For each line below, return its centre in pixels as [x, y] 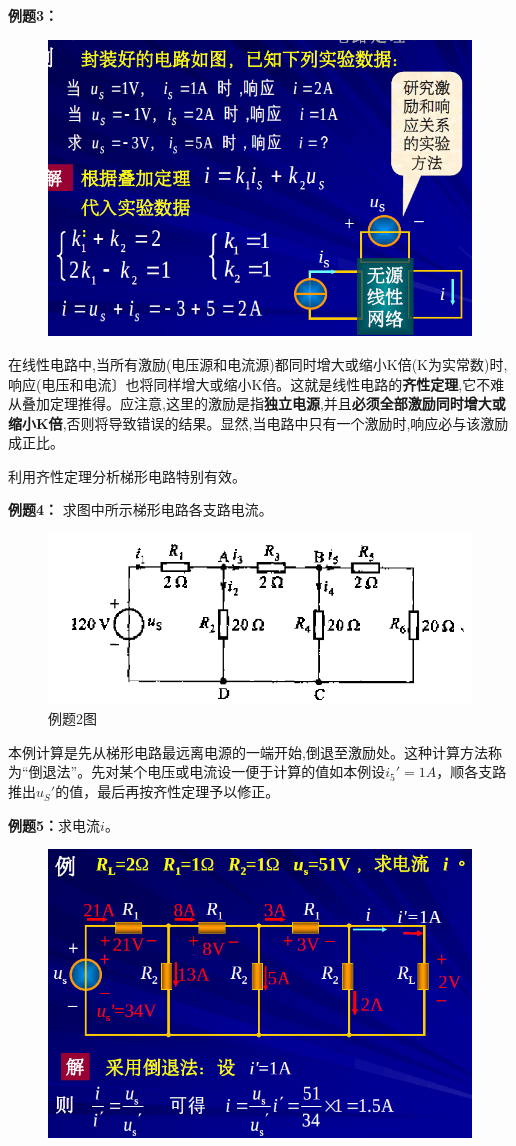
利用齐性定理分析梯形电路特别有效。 [127, 475]
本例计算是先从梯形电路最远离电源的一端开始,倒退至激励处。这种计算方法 [248, 751]
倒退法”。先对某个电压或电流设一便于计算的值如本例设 [207, 771]
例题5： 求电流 [54, 824]
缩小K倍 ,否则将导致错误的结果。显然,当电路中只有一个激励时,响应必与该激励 [258, 422]
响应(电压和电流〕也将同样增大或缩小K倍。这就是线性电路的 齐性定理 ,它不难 [256, 383]
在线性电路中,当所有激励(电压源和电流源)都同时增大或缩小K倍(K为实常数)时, [258, 363]
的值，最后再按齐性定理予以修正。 [167, 791]
